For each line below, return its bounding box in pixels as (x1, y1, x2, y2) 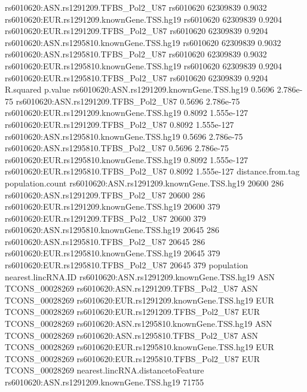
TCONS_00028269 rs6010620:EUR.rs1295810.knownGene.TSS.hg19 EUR (5, 341, 274, 353)
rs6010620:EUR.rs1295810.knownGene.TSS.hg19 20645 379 (5, 247, 220, 259)
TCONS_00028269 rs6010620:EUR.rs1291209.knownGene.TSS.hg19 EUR (5, 293, 274, 306)
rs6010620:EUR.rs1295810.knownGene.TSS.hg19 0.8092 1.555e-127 (5, 153, 248, 166)
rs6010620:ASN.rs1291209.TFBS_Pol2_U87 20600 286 (5, 188, 205, 201)
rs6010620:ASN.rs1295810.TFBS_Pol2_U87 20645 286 (5, 235, 205, 247)
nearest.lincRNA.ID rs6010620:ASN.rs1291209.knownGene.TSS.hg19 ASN (5, 270, 275, 283)
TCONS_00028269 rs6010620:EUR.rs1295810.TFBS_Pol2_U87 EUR (5, 352, 260, 365)
